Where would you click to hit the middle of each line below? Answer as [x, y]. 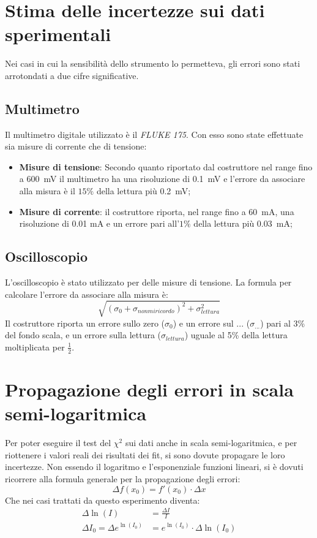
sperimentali [58, 34]
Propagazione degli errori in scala [149, 389]
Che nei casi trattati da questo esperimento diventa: [103, 500]
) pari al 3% [283, 323]
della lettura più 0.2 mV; [144, 191]
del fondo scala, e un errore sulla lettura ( [83, 335]
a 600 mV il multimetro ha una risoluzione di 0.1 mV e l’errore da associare [162, 179]
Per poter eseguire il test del [58, 443]
